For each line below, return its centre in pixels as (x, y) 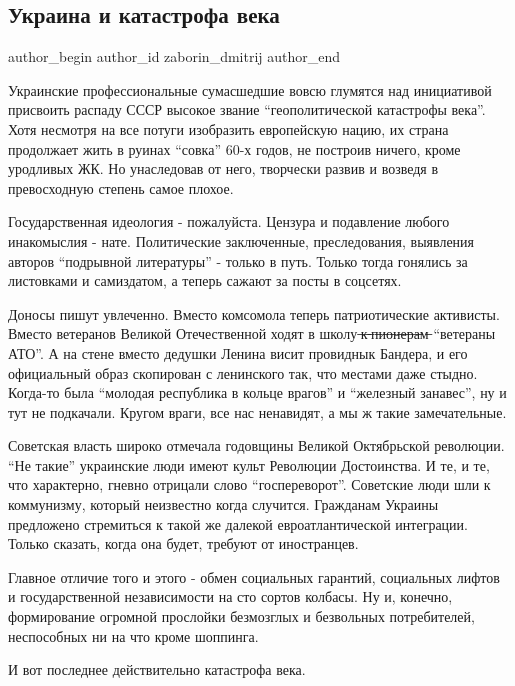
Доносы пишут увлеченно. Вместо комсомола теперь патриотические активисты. (254, 313)
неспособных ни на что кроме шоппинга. (133, 635)
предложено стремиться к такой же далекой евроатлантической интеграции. (238, 523)
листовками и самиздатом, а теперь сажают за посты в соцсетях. (205, 280)
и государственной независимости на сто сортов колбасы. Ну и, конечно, (230, 596)
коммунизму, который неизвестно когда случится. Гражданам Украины (223, 504)
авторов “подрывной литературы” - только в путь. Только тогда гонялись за (238, 260)
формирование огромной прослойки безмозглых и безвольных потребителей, (241, 616)
